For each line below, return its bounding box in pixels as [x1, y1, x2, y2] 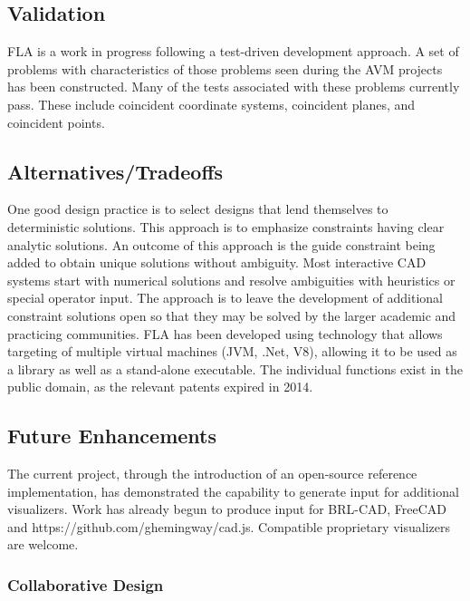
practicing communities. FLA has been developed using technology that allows [7, 324, 443, 343]
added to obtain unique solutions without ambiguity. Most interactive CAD [7, 253, 427, 272]
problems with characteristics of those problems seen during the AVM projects [7, 59, 443, 78]
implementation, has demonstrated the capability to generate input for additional [7, 481, 459, 500]
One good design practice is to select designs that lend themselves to [7, 199, 388, 218]
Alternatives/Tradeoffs [7, 157, 224, 185]
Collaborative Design [7, 574, 164, 596]
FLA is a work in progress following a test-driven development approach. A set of [7, 42, 459, 61]
